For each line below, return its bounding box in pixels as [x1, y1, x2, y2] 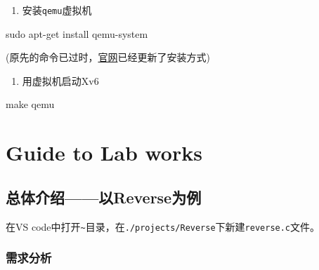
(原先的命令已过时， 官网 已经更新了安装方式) [6, 50, 210, 65]
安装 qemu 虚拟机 [22, 3, 92, 17]
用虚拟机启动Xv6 [22, 73, 99, 88]
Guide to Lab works [6, 138, 202, 167]
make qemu [6, 97, 55, 112]
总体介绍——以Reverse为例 [6, 186, 202, 208]
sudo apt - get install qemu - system [6, 26, 148, 41]
